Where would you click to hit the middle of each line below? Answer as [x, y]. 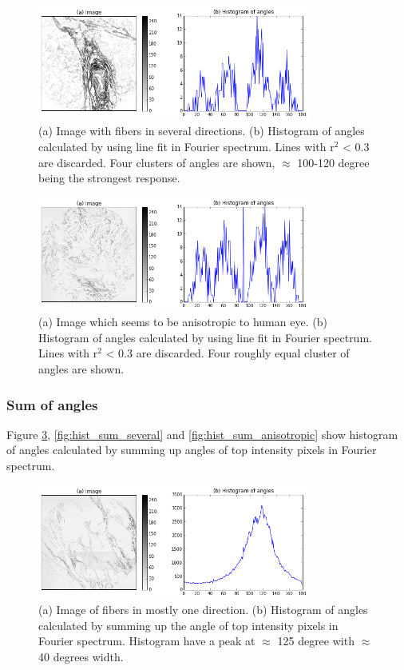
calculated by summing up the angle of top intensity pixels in [188, 625]
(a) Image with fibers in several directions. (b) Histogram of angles [202, 131]
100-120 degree [333, 162]
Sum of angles [52, 404]
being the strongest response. [109, 178]
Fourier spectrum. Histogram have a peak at [147, 641]
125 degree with [316, 641]
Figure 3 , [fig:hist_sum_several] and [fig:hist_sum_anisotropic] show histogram [202, 434]
